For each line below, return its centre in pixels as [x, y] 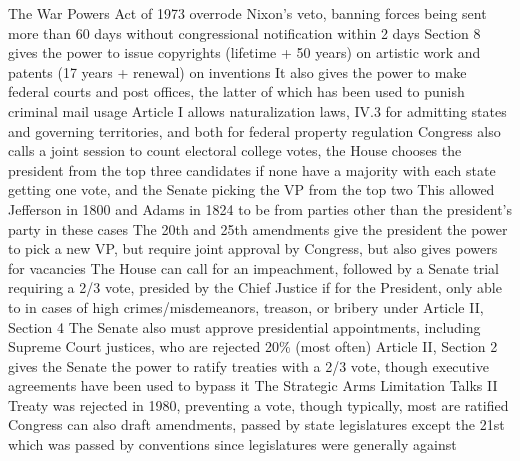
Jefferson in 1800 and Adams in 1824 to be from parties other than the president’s [260, 208]
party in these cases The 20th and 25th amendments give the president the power [258, 228]
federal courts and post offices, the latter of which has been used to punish [236, 91]
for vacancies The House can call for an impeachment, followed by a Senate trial [254, 267]
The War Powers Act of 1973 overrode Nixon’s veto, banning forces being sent [247, 13]
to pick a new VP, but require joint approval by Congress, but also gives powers [253, 248]
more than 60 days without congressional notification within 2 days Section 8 [244, 32]
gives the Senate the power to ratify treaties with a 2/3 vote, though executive [248, 365]
